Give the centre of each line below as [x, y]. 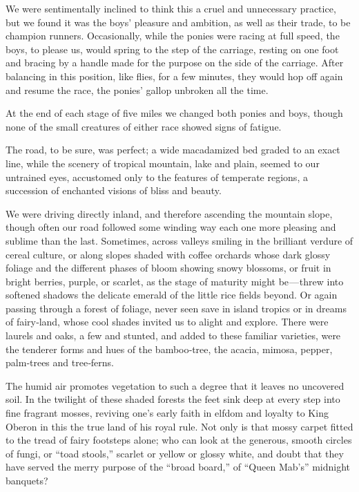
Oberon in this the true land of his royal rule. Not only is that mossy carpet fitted [179, 426]
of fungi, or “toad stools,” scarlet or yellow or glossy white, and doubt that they [175, 453]
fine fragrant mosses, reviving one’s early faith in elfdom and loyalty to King [167, 413]
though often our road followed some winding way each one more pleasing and [171, 227]
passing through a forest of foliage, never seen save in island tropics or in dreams [176, 308]
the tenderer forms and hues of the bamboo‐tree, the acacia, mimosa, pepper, [169, 349]
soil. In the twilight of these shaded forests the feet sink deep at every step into [173, 399]
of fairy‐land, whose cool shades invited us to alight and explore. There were [167, 322]
